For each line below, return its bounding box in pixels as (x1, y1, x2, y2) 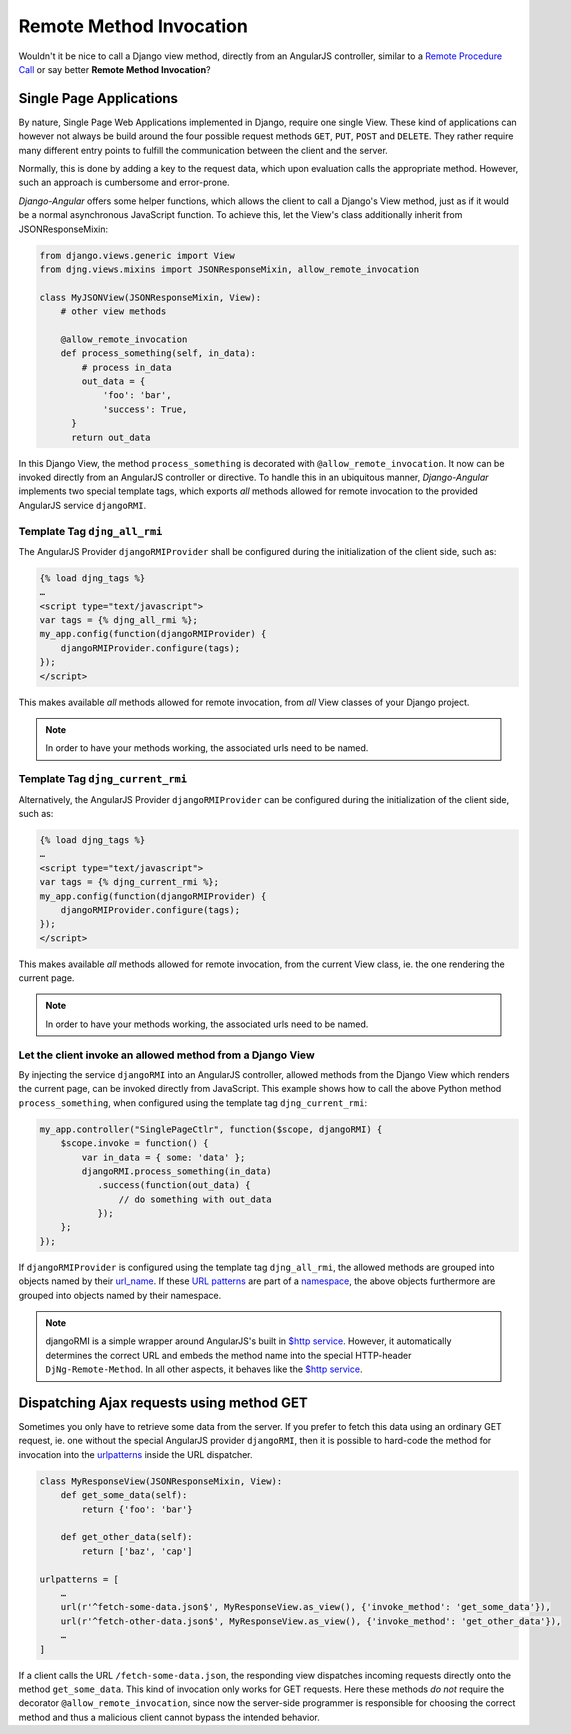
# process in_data (81, 361, 172, 373)
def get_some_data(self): (60, 1490, 188, 1501)
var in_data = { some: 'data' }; (81, 1151, 246, 1163)
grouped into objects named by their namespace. (18, 1289, 222, 1301)
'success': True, (102, 403, 188, 415)
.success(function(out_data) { (97, 1180, 251, 1191)
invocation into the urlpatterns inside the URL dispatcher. (18, 1448, 254, 1460)
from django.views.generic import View (39, 250, 235, 261)
